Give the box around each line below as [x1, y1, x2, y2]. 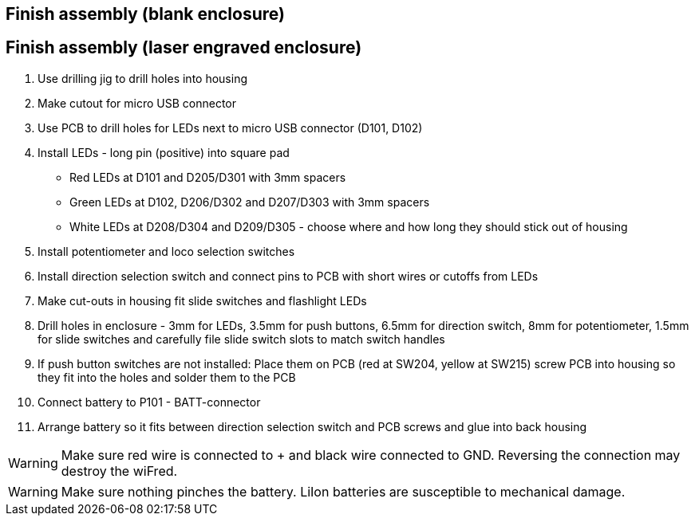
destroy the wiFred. [61, 462, 178, 479]
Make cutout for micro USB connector [38, 96, 236, 110]
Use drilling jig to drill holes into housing [38, 71, 247, 85]
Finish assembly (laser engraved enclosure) [6, 37, 362, 58]
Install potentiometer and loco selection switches [38, 244, 295, 258]
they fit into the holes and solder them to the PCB [38, 370, 296, 384]
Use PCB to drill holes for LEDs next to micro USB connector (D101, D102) [38, 120, 423, 135]
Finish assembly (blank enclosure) [6, 4, 285, 24]
